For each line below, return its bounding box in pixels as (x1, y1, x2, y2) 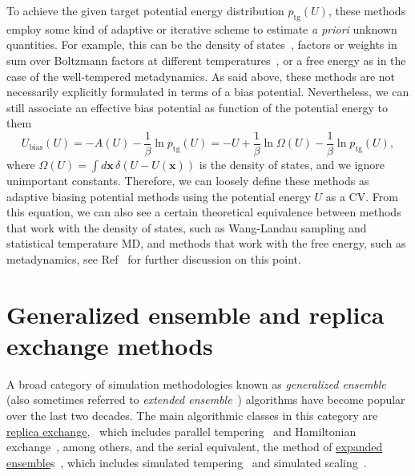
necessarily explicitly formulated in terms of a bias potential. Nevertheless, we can (6, 83, 409, 100)
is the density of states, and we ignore (199, 156, 385, 173)
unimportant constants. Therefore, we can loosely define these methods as (6, 172, 369, 189)
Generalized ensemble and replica (6, 297, 385, 330)
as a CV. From (325, 188, 398, 204)
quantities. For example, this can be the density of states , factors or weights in (6, 36, 397, 53)
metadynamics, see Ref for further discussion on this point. (6, 250, 301, 267)
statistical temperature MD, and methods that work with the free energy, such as (6, 235, 406, 252)
